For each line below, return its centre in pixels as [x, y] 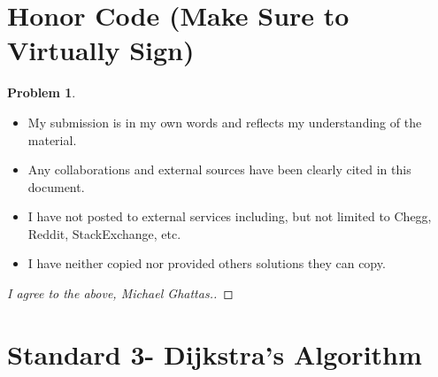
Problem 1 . [42, 92]
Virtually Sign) [101, 50]
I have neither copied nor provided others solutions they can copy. [207, 263]
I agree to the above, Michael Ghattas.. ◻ [120, 293]
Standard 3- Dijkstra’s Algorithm [215, 354]
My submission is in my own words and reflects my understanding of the [225, 122]
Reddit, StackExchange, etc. [104, 233]
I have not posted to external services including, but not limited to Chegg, [230, 216]
